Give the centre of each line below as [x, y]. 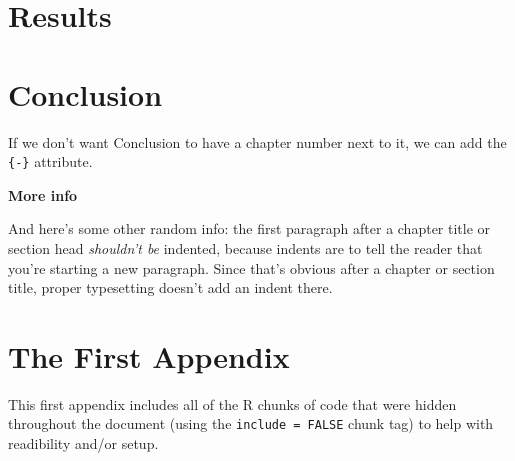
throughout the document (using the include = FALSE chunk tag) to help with [251, 423]
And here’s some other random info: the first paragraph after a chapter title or [249, 228]
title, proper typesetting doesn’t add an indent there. [170, 287]
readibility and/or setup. [83, 443]
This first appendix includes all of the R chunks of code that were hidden [232, 403]
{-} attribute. [50, 161]
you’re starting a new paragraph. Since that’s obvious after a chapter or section [251, 267]
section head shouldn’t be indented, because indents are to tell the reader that [245, 247]
